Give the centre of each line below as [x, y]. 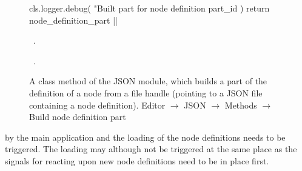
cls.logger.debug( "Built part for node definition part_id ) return [149, 8]
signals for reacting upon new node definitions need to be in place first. [137, 160]
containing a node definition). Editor [97, 105]
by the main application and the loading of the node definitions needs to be [145, 137]
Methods [241, 105]
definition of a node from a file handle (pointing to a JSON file [146, 92]
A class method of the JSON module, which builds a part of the [148, 81]
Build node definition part [78, 117]
